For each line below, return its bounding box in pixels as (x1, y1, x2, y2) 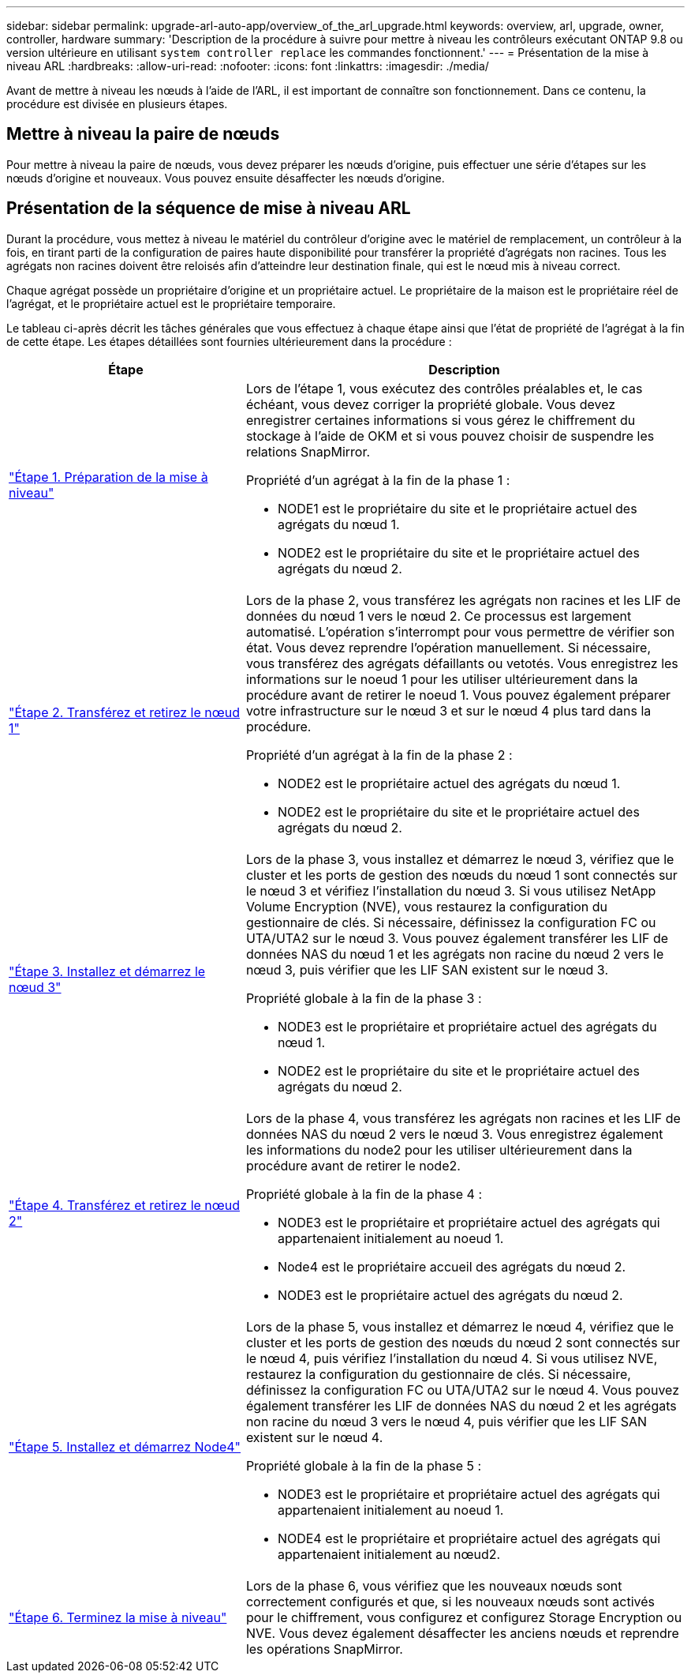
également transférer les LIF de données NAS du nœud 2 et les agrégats (245, 1397, 677, 1414)
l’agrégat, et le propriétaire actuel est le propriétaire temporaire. (6, 296, 336, 310)
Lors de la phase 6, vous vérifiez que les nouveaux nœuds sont (245, 1577, 622, 1594)
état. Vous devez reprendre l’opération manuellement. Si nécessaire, (245, 639, 652, 655)
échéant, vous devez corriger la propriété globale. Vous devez (245, 396, 616, 412)
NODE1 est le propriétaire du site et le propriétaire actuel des (277, 500, 637, 516)
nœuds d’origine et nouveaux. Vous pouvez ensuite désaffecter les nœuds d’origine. (6, 171, 445, 185)
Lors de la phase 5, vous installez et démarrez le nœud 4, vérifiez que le (245, 1318, 674, 1335)
